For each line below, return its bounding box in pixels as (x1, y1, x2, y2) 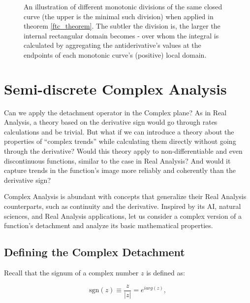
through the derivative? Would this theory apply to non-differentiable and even (4, 146, 243, 156)
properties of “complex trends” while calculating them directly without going (4, 136, 236, 146)
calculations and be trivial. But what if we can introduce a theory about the (4, 126, 234, 136)
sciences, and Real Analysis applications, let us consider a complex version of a (4, 210, 242, 221)
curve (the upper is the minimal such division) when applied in (24, 11, 214, 21)
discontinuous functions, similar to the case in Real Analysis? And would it (4, 155, 231, 166)
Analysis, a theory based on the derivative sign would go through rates (4, 117, 218, 127)
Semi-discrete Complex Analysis (4, 78, 227, 99)
